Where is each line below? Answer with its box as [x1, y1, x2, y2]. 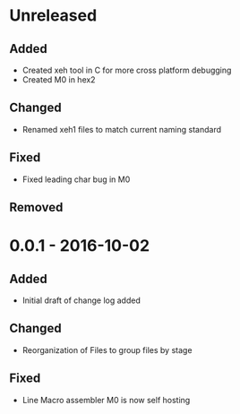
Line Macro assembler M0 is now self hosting [21, 394, 191, 405]
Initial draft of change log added [21, 295, 141, 306]
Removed [9, 200, 64, 215]
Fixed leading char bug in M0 [21, 174, 131, 185]
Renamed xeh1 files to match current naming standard [21, 124, 222, 134]
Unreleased [9, 5, 98, 26]
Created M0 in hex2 [21, 74, 96, 85]
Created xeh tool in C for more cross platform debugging [21, 65, 232, 75]
